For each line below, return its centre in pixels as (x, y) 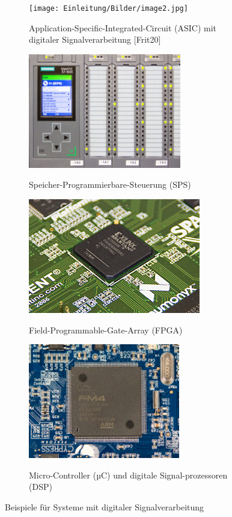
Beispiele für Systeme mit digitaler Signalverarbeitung (105, 506)
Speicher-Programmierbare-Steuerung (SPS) (110, 184)
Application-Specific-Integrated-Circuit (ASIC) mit (123, 27)
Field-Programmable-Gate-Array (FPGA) (106, 330)
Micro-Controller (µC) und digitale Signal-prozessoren (128, 475)
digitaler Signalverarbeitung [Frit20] (95, 39)
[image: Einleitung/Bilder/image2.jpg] (108, 8)
